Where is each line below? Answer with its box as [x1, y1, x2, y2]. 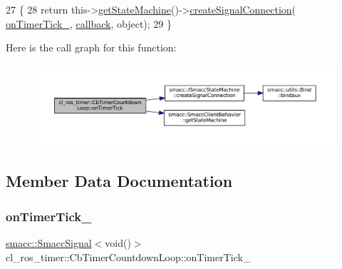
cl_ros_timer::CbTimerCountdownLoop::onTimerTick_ [6, 249, 251, 264]
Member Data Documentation [6, 170, 233, 192]
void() [105, 235, 131, 250]
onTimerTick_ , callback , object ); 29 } [6, 16, 172, 31]
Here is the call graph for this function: [6, 40, 177, 55]
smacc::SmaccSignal [6, 235, 92, 250]
